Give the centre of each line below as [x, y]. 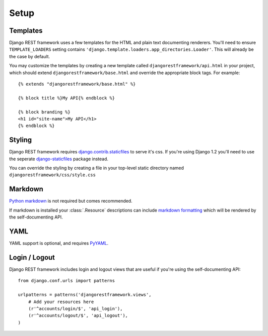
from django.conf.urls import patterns [67, 281]
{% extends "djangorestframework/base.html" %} [77, 84]
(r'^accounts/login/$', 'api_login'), [75, 308]
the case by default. [30, 56]
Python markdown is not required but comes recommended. [71, 201]
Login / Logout [32, 257]
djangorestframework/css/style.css [53, 175]
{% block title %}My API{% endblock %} [67, 98]
